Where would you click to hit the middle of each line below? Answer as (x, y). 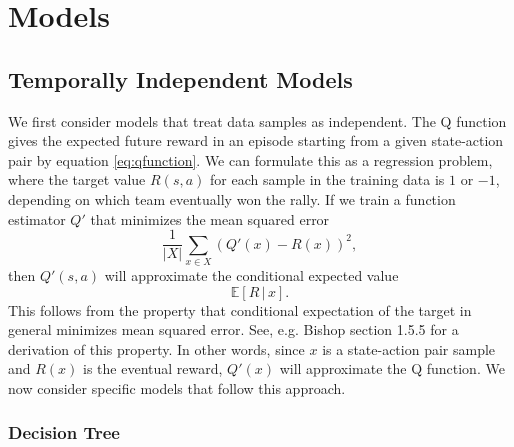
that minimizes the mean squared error (210, 218)
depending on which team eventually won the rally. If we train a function (232, 198)
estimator (37, 218)
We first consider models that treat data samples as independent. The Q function (257, 120)
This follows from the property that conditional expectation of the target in (240, 309)
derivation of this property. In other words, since (156, 348)
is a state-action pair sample (409, 348)
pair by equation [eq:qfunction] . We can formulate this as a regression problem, (250, 159)
